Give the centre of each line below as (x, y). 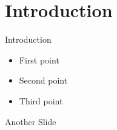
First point (39, 60)
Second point (43, 80)
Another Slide (31, 121)
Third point (41, 100)
